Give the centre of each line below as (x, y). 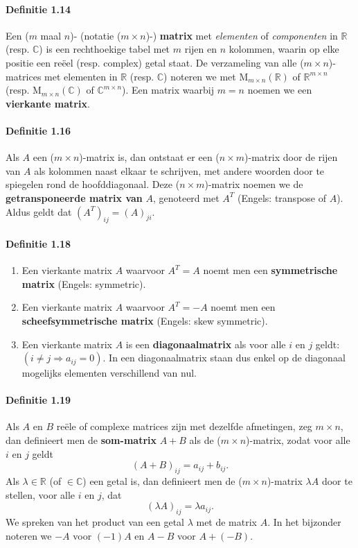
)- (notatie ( (96, 35)
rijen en (201, 49)
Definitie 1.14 (38, 9)
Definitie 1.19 (38, 400)
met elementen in (81, 76)
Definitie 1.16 (38, 130)
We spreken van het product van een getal (95, 522)
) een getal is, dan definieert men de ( (162, 481)
